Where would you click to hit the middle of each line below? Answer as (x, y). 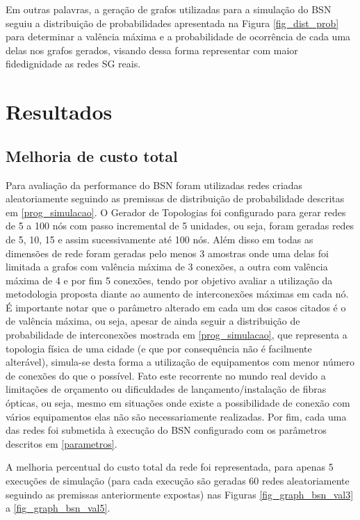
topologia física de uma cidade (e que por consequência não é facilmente (159, 348)
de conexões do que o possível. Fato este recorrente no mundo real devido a (166, 375)
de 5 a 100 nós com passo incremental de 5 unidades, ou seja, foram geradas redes (180, 226)
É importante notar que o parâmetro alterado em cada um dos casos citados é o (176, 307)
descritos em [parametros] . (62, 443)
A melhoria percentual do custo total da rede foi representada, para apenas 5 (170, 467)
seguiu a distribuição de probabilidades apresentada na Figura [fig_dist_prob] (172, 23)
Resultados (59, 112)
